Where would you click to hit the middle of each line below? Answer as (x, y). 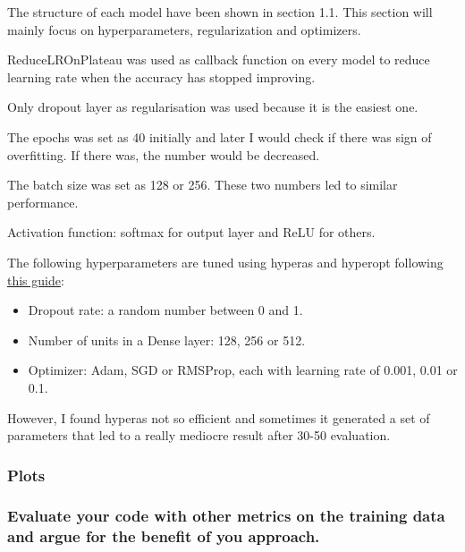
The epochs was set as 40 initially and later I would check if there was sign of (220, 136)
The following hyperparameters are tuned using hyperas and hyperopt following (225, 262)
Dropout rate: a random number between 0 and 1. (165, 310)
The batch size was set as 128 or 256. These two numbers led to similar (203, 185)
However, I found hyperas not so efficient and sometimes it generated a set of (219, 417)
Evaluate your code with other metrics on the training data (226, 516)
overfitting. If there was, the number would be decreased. (164, 154)
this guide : (36, 280)
